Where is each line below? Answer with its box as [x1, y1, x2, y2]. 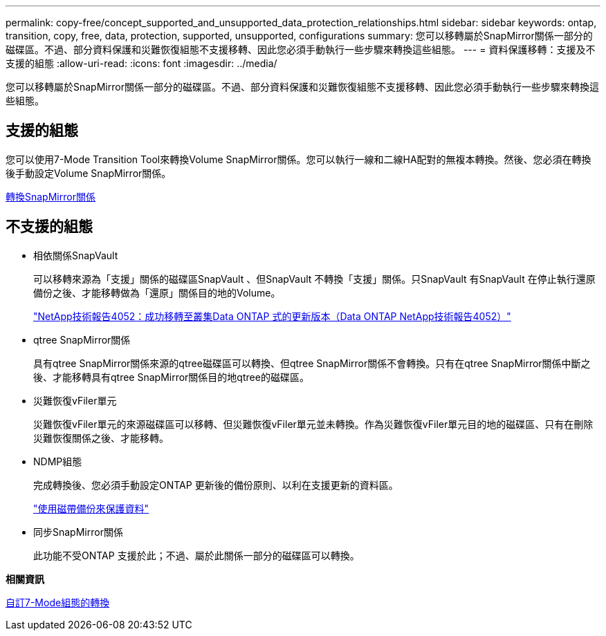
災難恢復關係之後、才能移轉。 [33, 431, 169, 444]
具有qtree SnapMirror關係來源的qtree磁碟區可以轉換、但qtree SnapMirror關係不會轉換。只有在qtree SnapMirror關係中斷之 [33, 357, 591, 369]
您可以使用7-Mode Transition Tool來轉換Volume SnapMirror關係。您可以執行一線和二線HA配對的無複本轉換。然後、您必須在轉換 [6, 153, 591, 165]
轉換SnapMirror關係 [6, 190, 95, 203]
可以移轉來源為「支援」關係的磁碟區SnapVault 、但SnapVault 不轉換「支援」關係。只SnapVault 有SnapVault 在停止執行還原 [33, 272, 596, 285]
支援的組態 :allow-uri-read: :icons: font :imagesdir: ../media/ [6, 57, 277, 69]
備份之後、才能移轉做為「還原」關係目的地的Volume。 [33, 286, 281, 299]
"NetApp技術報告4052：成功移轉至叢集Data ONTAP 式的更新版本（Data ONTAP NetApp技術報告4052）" [33, 310, 511, 322]
